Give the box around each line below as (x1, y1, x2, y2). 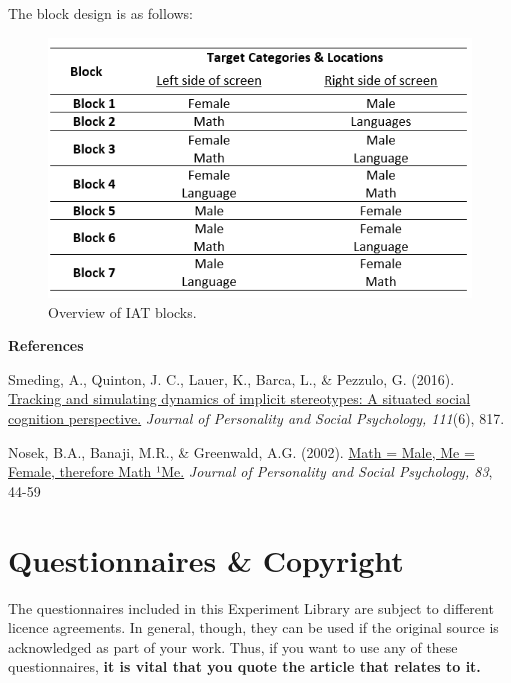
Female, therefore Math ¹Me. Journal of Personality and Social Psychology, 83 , (8, 461, 493, 482)
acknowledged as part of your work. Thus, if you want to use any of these (8, 636, 458, 657)
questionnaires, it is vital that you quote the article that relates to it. (8, 656, 481, 677)
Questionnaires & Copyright (8, 539, 404, 580)
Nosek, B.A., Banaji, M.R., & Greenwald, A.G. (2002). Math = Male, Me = (8, 441, 475, 462)
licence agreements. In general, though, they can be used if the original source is (8, 617, 499, 638)
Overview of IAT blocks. (48, 301, 197, 322)
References (8, 335, 84, 356)
